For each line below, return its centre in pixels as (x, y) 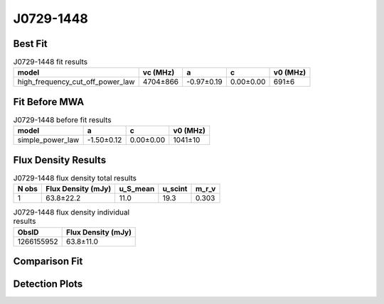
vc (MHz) (159, 72)
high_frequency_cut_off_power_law (76, 82)
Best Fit (30, 44)
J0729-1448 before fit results (62, 120)
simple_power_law (48, 140)
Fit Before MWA (49, 102)
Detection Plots (48, 284)
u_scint (175, 189)
